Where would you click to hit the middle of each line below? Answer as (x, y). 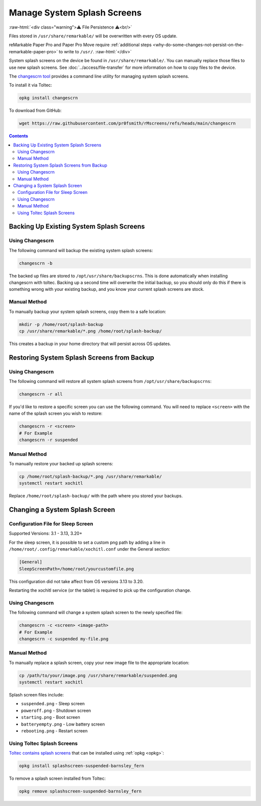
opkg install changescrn (49, 98)
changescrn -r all (41, 394)
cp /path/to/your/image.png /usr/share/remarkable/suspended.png (98, 675)
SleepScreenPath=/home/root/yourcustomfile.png (76, 569)
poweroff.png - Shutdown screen (56, 711)
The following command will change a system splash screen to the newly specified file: (96, 613)
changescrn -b (36, 263)
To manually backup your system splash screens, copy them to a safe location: (87, 311)
